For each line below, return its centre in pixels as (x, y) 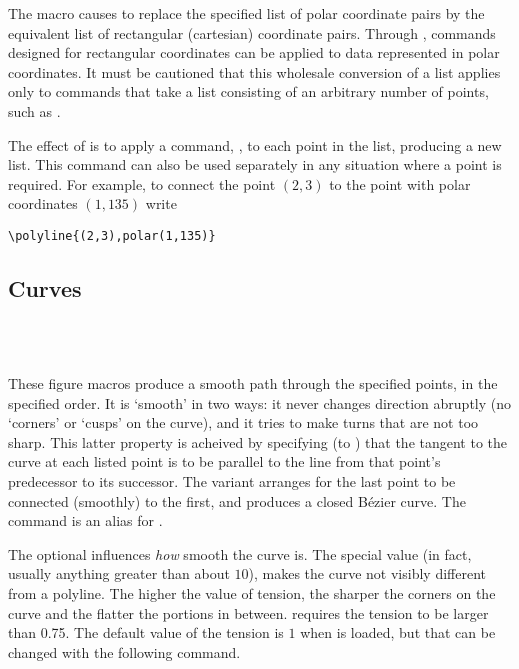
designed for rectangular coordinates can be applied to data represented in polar (254, 52)
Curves (45, 287)
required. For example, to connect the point (142, 183)
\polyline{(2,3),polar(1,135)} (112, 235)
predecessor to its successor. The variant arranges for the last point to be (232, 480)
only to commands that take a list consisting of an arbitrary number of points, (248, 91)
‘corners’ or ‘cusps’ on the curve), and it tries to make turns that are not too (243, 422)
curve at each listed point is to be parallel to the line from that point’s (224, 461)
